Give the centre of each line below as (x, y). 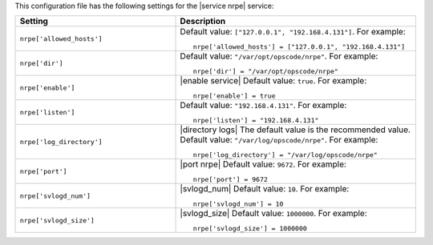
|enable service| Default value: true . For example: (273, 81)
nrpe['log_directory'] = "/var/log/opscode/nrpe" (285, 155)
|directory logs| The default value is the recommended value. (295, 130)
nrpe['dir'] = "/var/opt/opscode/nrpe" (265, 72)
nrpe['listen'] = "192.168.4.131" (256, 120)
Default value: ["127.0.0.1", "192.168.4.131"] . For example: (293, 32)
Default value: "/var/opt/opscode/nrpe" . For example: (279, 56)
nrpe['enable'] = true (234, 96)
